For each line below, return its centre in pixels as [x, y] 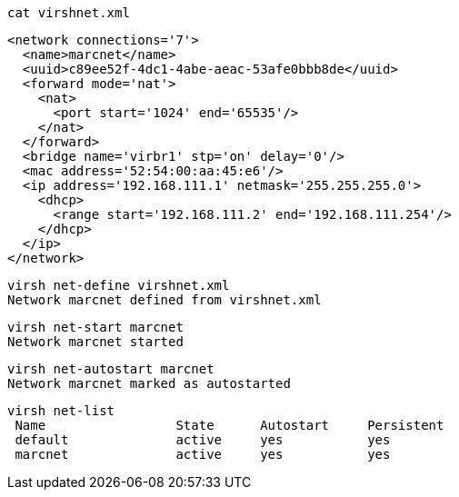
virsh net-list [61, 411]
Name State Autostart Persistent [229, 425]
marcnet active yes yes [203, 454]
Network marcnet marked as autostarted [149, 383]
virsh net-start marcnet [95, 327]
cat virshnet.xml [69, 13]
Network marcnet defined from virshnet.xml [165, 300]
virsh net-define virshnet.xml [119, 285]
